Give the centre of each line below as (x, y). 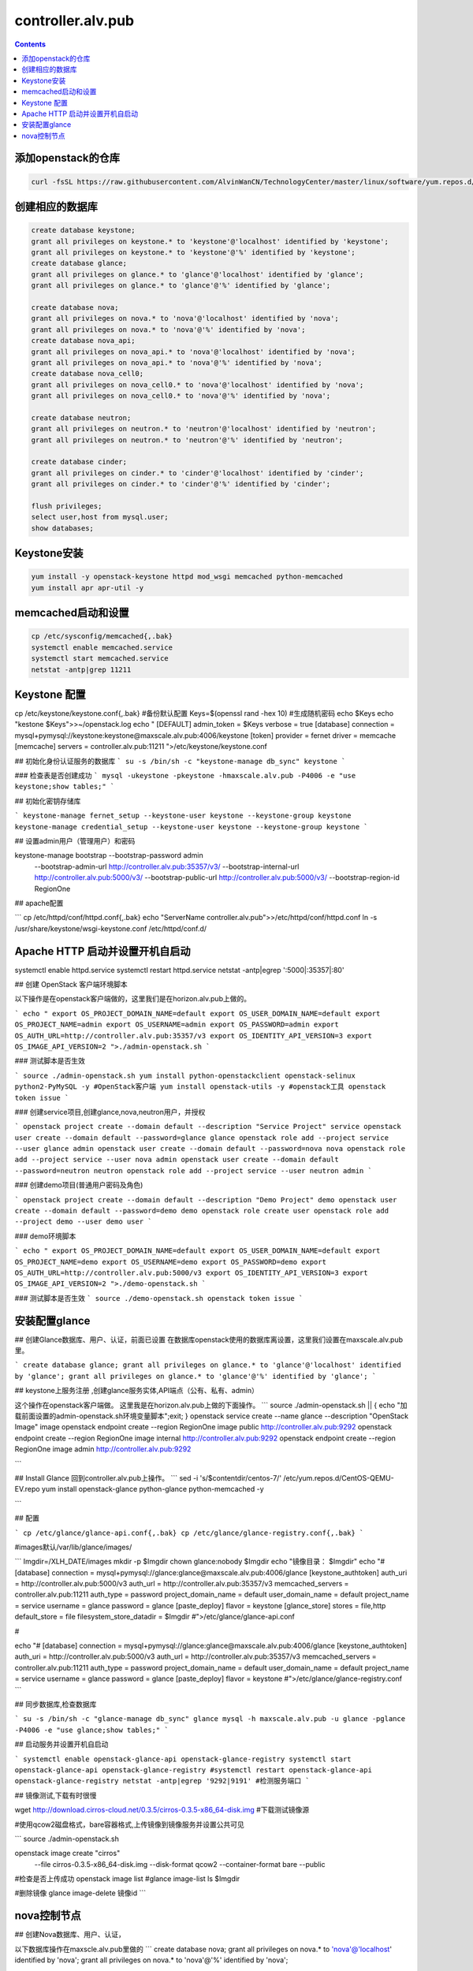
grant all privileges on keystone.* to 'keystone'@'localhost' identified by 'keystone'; (210, 241)
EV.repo (27, 1489)
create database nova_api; (83, 341)
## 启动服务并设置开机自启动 (61, 1744)
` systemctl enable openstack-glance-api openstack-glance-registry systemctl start (183, 1759)
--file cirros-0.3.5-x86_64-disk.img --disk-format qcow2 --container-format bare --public (180, 1864)
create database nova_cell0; (88, 374)
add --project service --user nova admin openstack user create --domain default (177, 1160)
